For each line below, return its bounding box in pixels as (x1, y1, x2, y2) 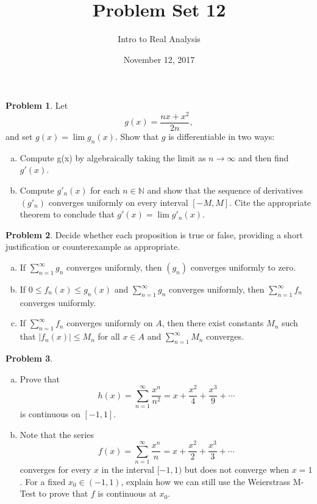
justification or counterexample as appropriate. (5, 240, 180, 253)
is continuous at (98, 487, 157, 500)
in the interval (101, 463, 154, 476)
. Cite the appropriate (229, 195, 312, 208)
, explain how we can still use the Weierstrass (121, 475, 291, 488)
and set (5, 130, 33, 143)
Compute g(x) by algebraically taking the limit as (20, 151, 206, 164)
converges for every (20, 463, 91, 476)
